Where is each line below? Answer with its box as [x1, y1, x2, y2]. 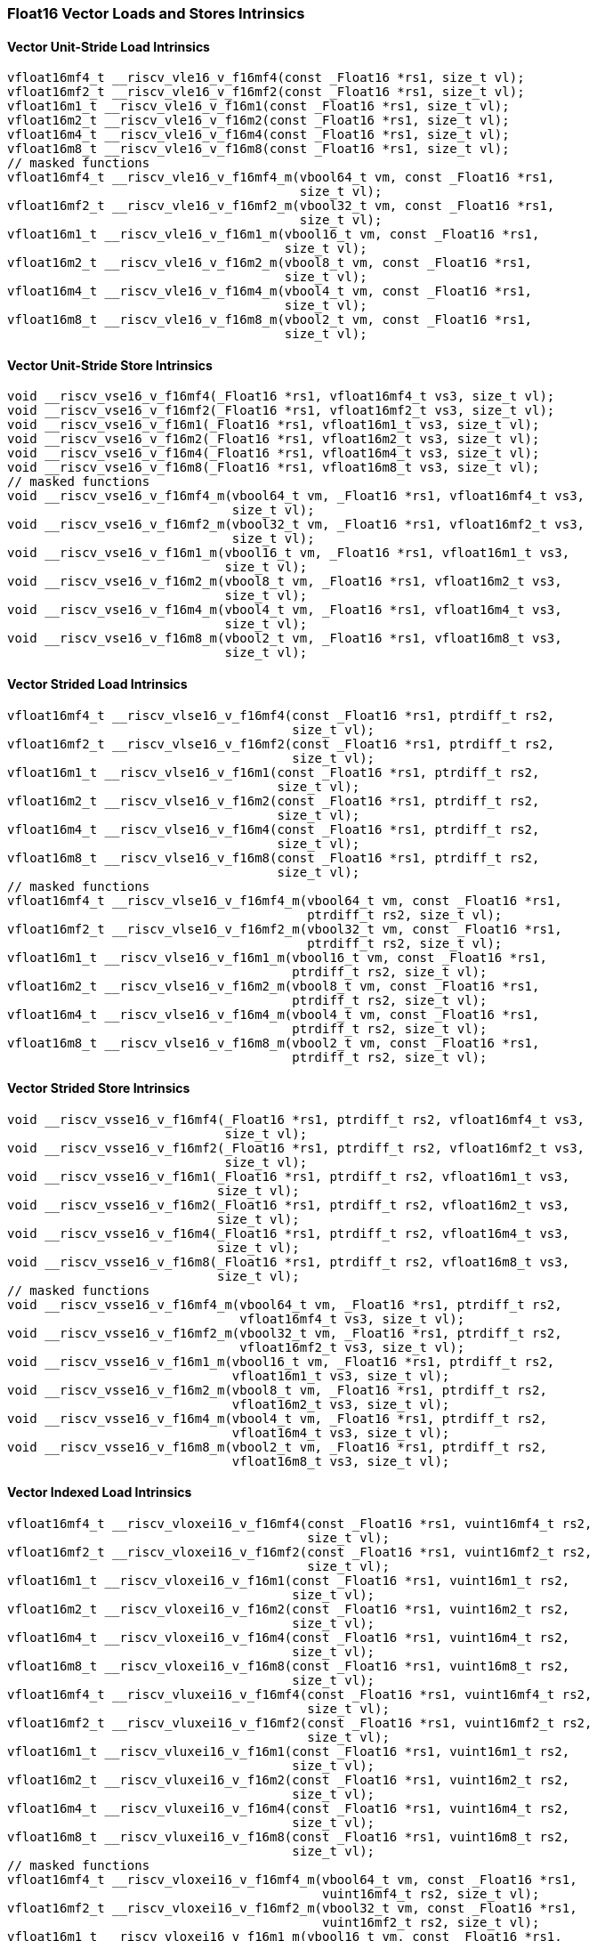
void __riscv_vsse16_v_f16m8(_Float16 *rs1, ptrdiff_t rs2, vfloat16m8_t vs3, [7, 1254, 570, 1269]
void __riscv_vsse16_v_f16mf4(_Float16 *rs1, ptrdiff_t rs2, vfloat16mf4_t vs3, [7, 1112, 585, 1127]
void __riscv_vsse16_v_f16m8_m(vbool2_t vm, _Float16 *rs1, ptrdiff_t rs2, [7, 1439, 547, 1454]
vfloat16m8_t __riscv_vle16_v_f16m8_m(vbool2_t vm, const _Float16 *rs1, [7, 312, 533, 328]
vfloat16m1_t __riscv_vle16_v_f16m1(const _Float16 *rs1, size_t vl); [7, 99, 510, 114]
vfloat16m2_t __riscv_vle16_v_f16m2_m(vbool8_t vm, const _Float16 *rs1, [7, 255, 533, 271]
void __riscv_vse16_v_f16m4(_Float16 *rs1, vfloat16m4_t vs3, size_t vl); [7, 446, 540, 461]
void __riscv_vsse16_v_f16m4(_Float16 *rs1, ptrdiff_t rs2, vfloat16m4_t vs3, [7, 1225, 570, 1241]
